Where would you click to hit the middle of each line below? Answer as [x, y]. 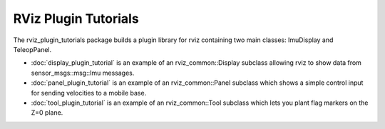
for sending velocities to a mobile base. [89, 93]
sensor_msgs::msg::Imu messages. [83, 73]
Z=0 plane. [47, 113]
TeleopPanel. [32, 49]
